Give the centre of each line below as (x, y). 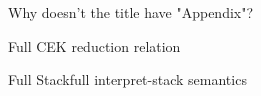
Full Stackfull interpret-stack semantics (127, 79)
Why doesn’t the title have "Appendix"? (131, 12)
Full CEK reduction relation (94, 45)
